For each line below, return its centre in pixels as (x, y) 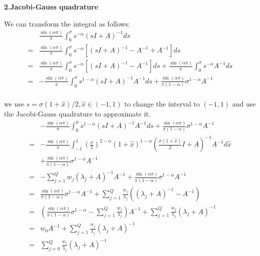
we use (14, 104)
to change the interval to (162, 104)
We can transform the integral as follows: (67, 23)
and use (244, 104)
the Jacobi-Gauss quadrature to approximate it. (77, 114)
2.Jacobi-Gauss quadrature (51, 6)
